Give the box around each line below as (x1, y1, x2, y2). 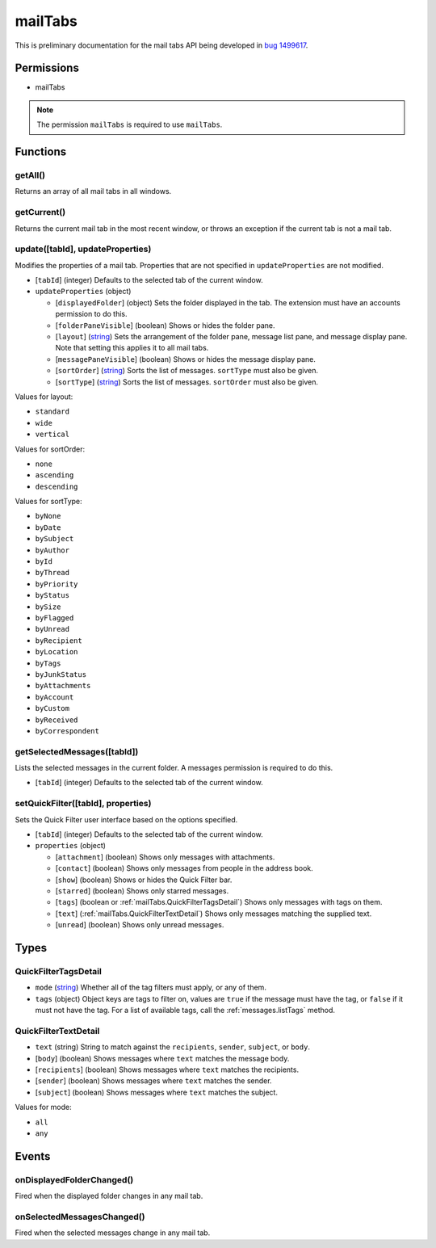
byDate (35, 523, 61, 532)
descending (35, 481, 78, 491)
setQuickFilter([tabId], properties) (15, 798, 152, 809)
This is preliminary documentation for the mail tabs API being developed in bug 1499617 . (15, 40, 308, 50)
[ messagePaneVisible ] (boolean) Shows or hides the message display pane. (55, 354, 317, 363)
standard (35, 407, 70, 416)
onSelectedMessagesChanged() (15, 1211, 145, 1222)
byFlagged (35, 614, 74, 622)
